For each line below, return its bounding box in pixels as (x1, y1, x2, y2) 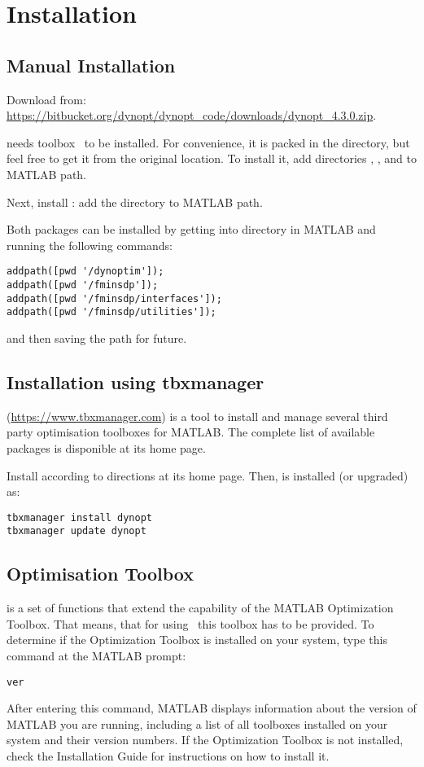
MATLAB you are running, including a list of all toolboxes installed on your (7, 715, 388, 732)
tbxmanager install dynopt (7, 511, 152, 524)
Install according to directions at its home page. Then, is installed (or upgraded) (7, 467, 409, 484)
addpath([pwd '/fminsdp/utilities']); (7, 306, 216, 318)
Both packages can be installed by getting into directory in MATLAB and (7, 221, 376, 238)
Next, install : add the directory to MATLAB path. (7, 193, 263, 210)
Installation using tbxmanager (7, 369, 264, 394)
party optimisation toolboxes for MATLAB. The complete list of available (7, 423, 375, 440)
